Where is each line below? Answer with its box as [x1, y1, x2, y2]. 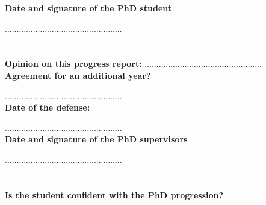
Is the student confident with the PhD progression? [5, 188, 224, 201]
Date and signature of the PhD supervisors [5, 133, 188, 145]
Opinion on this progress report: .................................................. [5, 57, 262, 70]
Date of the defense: [5, 101, 90, 114]
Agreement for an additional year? [5, 69, 151, 81]
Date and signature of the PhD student [5, 2, 172, 14]
